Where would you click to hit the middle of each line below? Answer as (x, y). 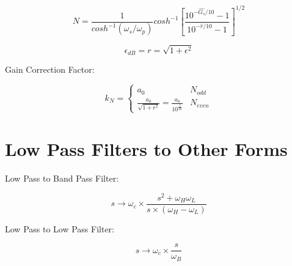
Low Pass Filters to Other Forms (146, 149)
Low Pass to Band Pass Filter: (62, 178)
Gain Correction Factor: (50, 69)
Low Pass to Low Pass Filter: (60, 228)
